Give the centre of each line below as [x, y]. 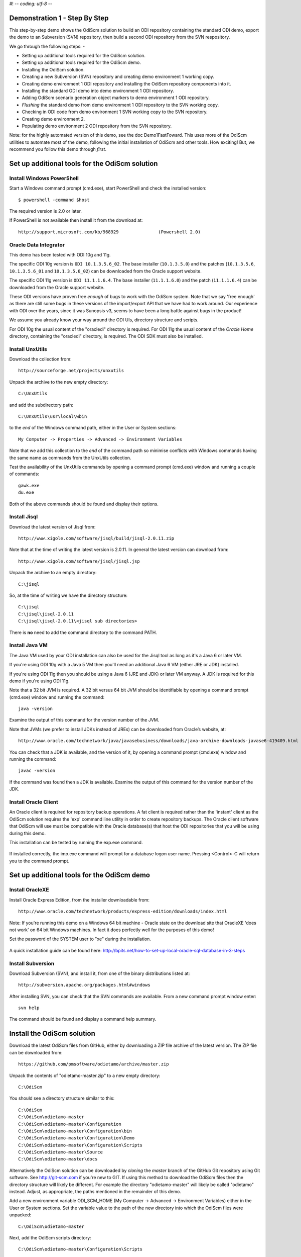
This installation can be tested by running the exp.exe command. [76, 842]
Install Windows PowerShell [44, 178]
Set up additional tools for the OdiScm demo [80, 875]
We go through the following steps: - [47, 46]
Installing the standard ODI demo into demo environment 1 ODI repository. [98, 91]
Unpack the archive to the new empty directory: [59, 382]
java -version [35, 709]
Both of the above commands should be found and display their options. [84, 504]
